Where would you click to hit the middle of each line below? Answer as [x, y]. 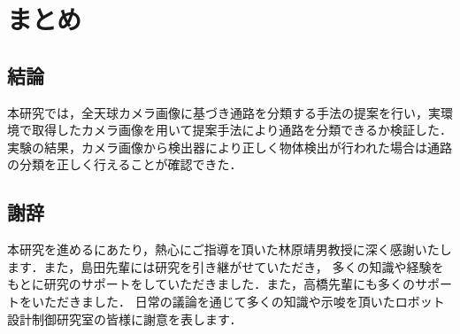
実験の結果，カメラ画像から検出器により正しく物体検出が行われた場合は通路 [230, 147]
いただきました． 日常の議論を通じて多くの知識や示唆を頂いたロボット [238, 301]
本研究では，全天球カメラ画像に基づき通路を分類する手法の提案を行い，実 [224, 112]
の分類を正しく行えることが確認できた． [125, 164]
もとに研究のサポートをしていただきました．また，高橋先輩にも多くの [211, 284]
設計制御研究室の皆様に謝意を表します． [125, 318]
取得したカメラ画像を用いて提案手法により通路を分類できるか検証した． [242, 130]
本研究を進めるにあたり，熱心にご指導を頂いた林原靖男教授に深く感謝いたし [230, 249]
